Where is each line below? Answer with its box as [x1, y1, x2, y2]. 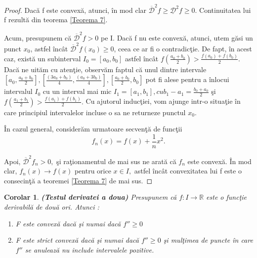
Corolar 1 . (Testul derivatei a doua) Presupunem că [4, 192, 177, 202]
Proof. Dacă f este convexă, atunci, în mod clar [4, 4, 147, 15]
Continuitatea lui [199, 4, 251, 15]
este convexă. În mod [187, 156, 252, 166]
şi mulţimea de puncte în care [163, 235, 253, 245]
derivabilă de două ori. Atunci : [4, 201, 99, 212]
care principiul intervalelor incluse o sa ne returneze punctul [4, 107, 186, 117]
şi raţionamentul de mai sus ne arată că [56, 156, 176, 166]
